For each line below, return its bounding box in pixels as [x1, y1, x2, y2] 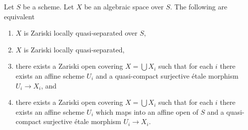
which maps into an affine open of [96, 106, 198, 117]
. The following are [170, 1, 227, 11]
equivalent [4, 11, 35, 21]
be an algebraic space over [84, 1, 164, 11]
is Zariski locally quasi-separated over [24, 28, 138, 38]
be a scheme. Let [23, 1, 74, 11]
